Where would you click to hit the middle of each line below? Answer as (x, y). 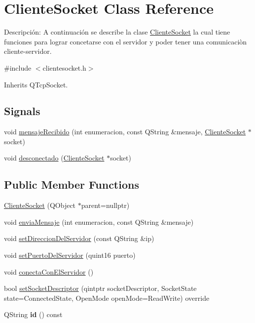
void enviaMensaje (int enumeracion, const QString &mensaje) (99, 222)
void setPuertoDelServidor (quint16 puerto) (70, 255)
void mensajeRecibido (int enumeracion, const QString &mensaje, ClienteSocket (125, 132)
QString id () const (33, 314)
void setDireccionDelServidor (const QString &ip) (79, 238)
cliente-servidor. (28, 51)
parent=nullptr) (105, 205)
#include (18, 67)
